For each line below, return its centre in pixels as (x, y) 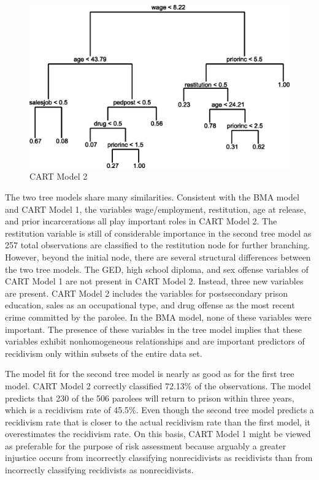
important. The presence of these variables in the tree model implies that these (153, 329)
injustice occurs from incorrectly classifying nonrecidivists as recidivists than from (159, 458)
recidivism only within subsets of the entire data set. (104, 353)
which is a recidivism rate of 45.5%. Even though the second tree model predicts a (159, 410)
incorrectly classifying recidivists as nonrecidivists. (99, 470)
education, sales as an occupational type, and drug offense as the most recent (150, 305)
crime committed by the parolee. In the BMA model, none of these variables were (158, 317)
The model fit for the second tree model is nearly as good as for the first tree (150, 374)
